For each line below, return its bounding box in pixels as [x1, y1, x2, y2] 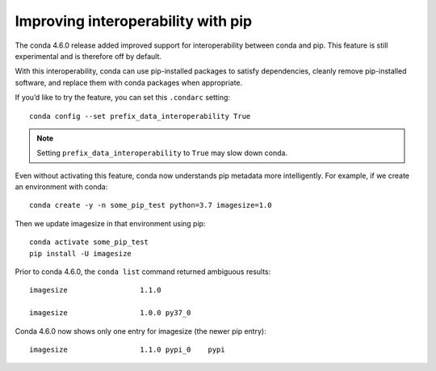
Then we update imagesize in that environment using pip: [15, 218, 206, 228]
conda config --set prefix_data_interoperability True [29, 112, 251, 120]
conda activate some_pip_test [29, 238, 149, 247]
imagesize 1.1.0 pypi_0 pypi [29, 344, 225, 354]
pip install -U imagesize [29, 249, 132, 258]
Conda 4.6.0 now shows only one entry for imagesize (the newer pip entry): [15, 326, 266, 335]
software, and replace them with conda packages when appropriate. [15, 78, 243, 87]
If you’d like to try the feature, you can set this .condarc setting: [15, 93, 230, 103]
